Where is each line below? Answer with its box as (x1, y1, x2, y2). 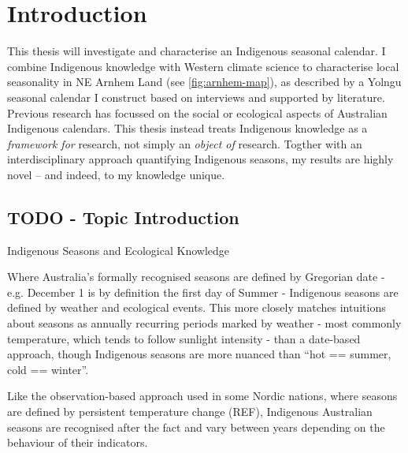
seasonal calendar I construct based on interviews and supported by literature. (7, 88, 385, 105)
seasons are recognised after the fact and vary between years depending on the (7, 418, 385, 435)
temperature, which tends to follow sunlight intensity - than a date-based (7, 330, 361, 346)
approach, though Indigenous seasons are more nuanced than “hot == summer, (7, 346, 391, 362)
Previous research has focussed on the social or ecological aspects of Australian (7, 104, 388, 121)
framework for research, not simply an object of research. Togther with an (7, 135, 362, 152)
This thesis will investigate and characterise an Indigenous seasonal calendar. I (7, 43, 386, 59)
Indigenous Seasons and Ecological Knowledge (7, 241, 229, 258)
